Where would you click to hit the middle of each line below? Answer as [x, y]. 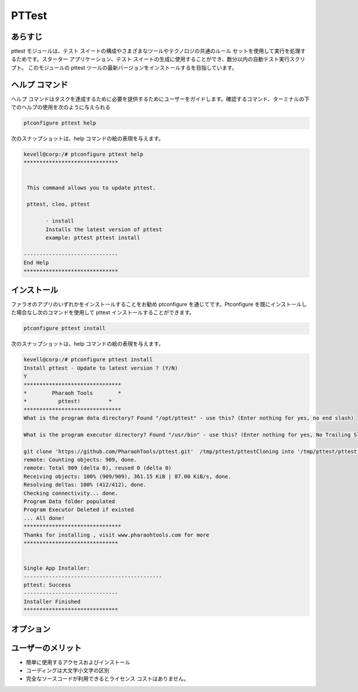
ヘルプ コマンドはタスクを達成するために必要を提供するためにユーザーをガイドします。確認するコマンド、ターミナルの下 [160, 99]
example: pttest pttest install [93, 238]
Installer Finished [52, 601]
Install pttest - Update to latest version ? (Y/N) [101, 368]
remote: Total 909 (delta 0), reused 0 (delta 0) [98, 468]
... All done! [44, 518]
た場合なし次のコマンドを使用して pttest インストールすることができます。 [103, 312]
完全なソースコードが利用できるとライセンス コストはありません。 [107, 679]
